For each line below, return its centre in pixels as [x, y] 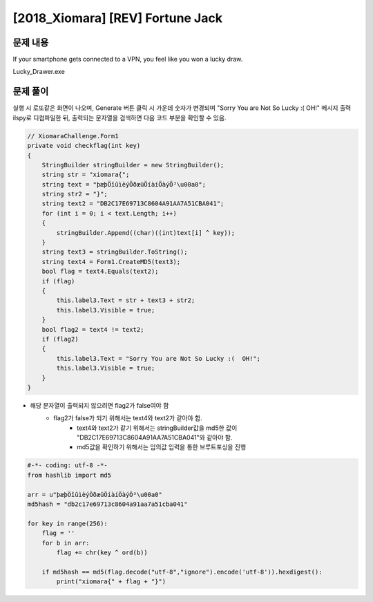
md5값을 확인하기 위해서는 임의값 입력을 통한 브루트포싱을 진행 [162, 447]
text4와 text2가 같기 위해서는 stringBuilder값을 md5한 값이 [157, 428]
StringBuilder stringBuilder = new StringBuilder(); [133, 165]
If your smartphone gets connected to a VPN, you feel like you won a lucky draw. [128, 59]
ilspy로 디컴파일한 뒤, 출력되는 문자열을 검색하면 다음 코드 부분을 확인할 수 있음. [119, 117]
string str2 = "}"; [75, 194]
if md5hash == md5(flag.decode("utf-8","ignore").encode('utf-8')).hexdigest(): [182, 572]
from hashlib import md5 [69, 475]
